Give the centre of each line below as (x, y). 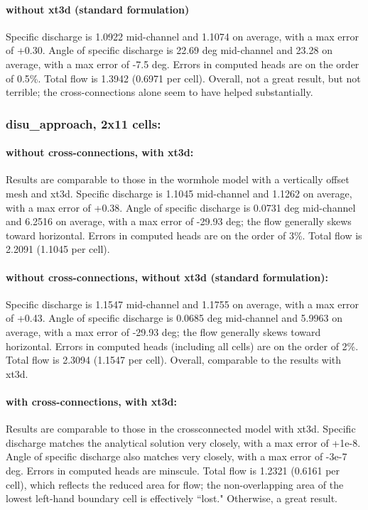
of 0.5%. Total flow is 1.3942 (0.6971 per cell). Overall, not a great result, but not (183, 78)
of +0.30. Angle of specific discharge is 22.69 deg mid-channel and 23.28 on (169, 50)
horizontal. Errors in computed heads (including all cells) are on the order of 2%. (182, 346)
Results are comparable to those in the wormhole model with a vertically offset (178, 179)
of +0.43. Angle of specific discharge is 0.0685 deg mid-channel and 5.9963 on (174, 318)
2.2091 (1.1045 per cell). (58, 249)
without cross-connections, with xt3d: (100, 152)
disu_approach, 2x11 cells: (83, 123)
